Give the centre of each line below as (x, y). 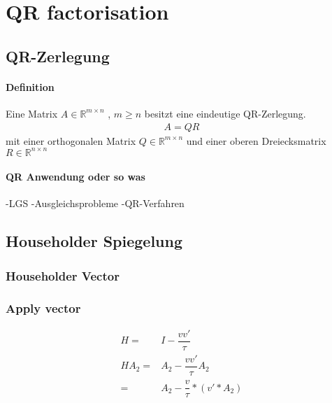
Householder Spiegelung (94, 241)
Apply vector (43, 307)
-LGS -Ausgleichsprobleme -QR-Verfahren (95, 203)
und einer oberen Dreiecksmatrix (256, 140)
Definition (30, 86)
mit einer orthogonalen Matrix (71, 140)
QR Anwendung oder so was (75, 177)
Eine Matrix (32, 113)
